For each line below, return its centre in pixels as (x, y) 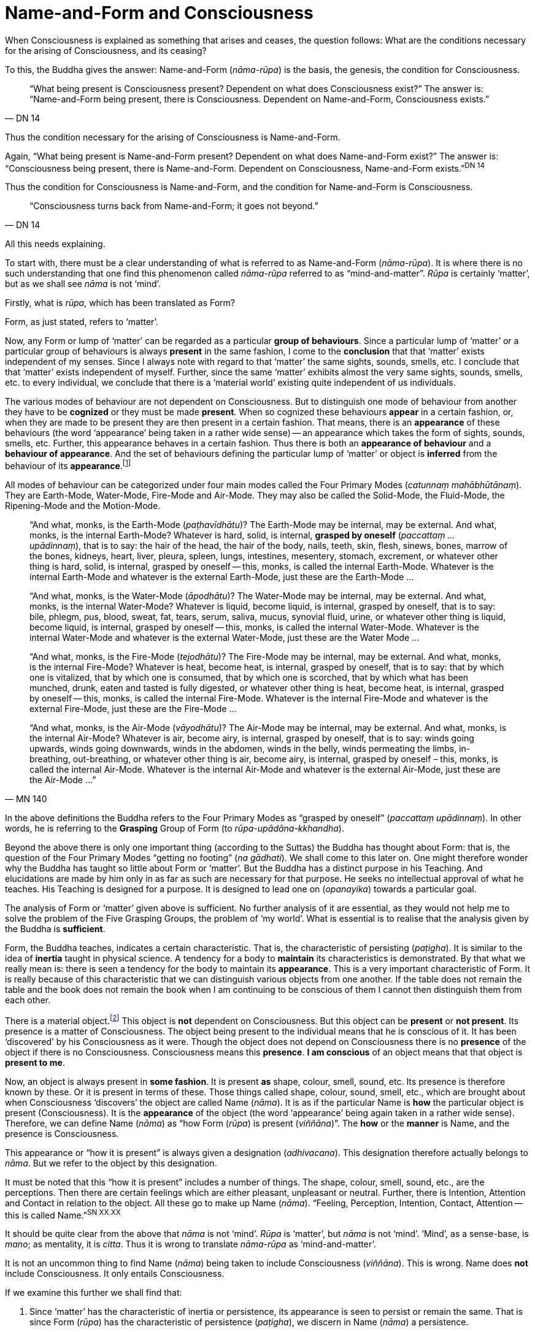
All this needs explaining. (55, 244)
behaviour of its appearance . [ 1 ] (68, 465)
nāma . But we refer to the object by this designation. (111, 1163)
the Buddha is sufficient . (55, 929)
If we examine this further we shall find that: (94, 1293)
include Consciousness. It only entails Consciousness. (115, 1274)
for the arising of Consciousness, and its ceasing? (106, 50)
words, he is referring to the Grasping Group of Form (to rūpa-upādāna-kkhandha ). (175, 829)
